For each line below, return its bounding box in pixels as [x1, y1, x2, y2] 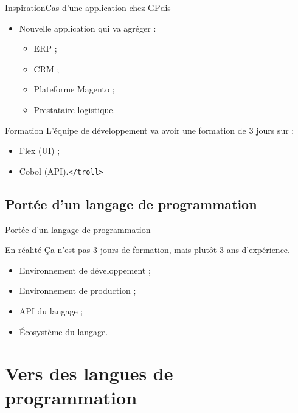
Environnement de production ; [19, 284, 136, 297]
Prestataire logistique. [33, 103, 116, 116]
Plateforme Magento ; [33, 83, 115, 95]
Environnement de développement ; [19, 263, 151, 276]
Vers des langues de [5, 361, 173, 386]
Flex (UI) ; [19, 144, 60, 157]
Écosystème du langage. [19, 325, 108, 338]
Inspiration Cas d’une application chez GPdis [5, 1, 171, 13]
